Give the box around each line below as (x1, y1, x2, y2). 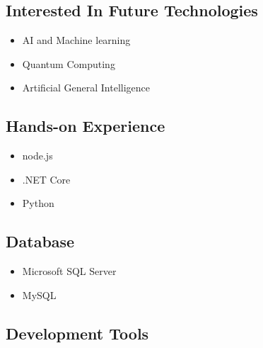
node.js (22, 148, 53, 163)
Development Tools (6, 322, 149, 344)
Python (22, 196, 54, 211)
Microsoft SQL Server (22, 264, 117, 279)
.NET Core (22, 172, 71, 186)
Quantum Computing (22, 56, 115, 71)
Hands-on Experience (6, 115, 165, 137)
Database (6, 230, 75, 252)
